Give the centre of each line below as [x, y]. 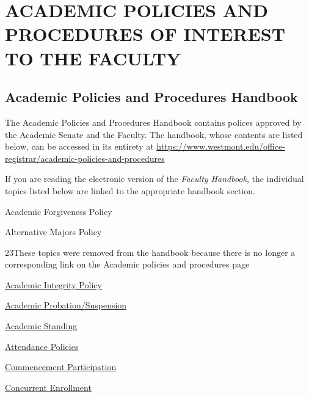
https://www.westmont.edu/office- [221, 146]
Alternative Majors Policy [53, 232]
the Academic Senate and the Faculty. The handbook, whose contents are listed [154, 134]
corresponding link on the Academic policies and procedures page [127, 264]
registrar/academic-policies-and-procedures [85, 158]
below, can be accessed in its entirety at [79, 146]
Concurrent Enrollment [48, 387]
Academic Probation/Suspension [66, 305]
